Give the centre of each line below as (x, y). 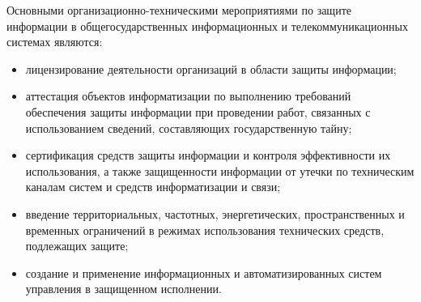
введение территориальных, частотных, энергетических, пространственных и (215, 213)
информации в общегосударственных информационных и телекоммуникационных (207, 26)
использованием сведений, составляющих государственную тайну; (189, 128)
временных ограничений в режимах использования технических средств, (205, 230)
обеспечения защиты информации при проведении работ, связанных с (198, 111)
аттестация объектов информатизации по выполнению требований (188, 96)
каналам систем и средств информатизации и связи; (153, 187)
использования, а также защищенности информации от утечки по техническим (220, 170)
